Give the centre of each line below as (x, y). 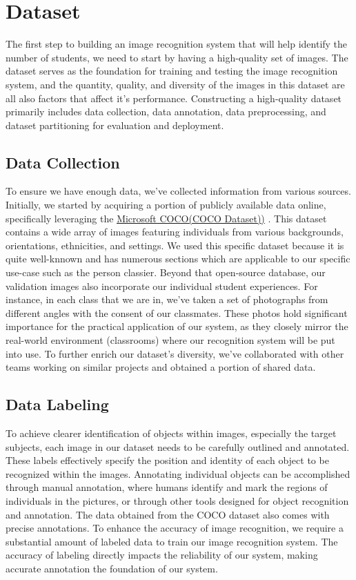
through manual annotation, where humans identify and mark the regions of (167, 487)
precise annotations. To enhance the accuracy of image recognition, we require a (175, 528)
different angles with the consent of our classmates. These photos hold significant (177, 312)
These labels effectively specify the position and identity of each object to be (167, 460)
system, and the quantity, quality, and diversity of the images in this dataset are (175, 84)
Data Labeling (57, 404)
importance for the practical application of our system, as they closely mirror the (177, 326)
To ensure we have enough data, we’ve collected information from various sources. (178, 191)
